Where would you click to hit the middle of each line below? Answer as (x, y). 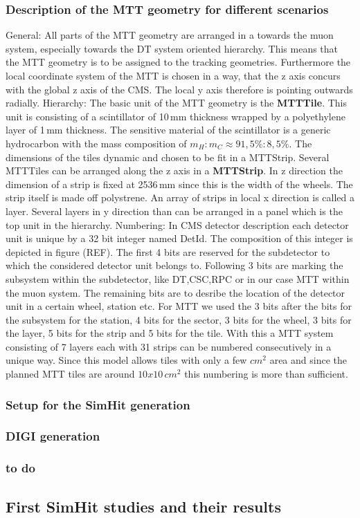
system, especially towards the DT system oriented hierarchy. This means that (172, 48)
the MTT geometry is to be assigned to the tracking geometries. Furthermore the (178, 62)
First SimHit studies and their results (143, 506)
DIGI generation (53, 436)
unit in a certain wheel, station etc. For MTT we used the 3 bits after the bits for (179, 306)
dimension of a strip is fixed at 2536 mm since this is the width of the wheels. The (179, 184)
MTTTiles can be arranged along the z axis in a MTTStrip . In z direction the (174, 170)
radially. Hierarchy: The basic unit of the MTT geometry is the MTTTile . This (176, 103)
